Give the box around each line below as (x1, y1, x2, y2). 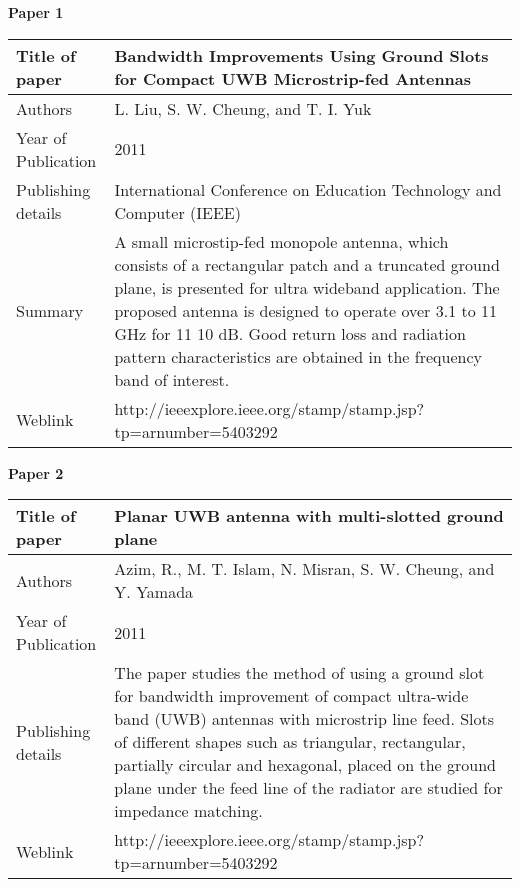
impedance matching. (114, 799, 263, 823)
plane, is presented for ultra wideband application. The (114, 275, 500, 299)
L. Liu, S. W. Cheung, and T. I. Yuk (114, 96, 372, 120)
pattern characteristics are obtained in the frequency (114, 344, 482, 368)
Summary (16, 298, 84, 322)
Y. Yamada (114, 580, 194, 604)
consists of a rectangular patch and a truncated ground (114, 252, 500, 276)
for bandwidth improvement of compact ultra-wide (114, 684, 469, 708)
